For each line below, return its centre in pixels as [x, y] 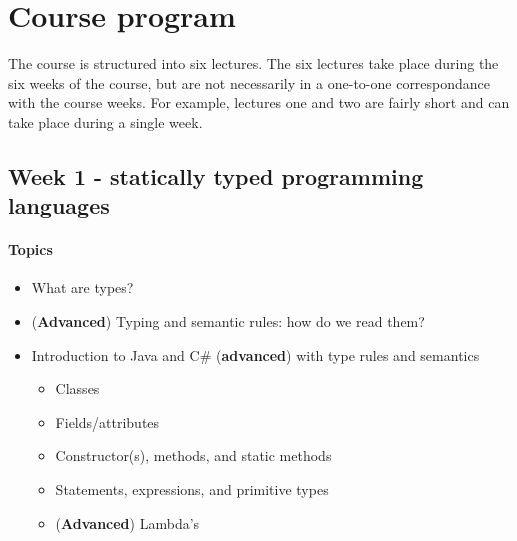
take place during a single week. [105, 121]
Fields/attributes [107, 421]
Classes [77, 388]
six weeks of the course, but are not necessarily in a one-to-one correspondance [249, 82]
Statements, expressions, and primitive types [192, 489]
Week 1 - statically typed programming [216, 175]
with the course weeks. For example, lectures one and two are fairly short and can [259, 102]
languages [59, 205]
